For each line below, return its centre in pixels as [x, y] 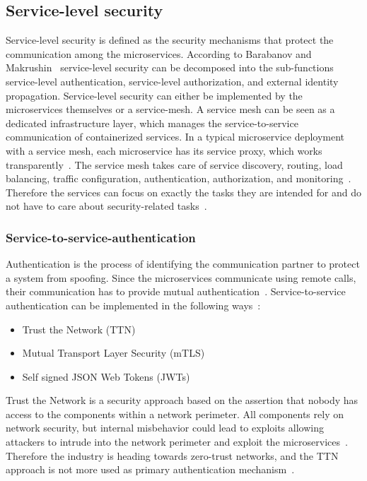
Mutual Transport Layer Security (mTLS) [113, 353]
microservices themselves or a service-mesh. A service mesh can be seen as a [170, 109]
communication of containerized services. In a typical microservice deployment [175, 137]
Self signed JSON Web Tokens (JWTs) [106, 376]
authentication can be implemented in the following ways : [133, 305]
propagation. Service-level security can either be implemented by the [154, 95]
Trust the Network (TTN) [79, 329]
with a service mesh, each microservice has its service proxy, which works [164, 150]
